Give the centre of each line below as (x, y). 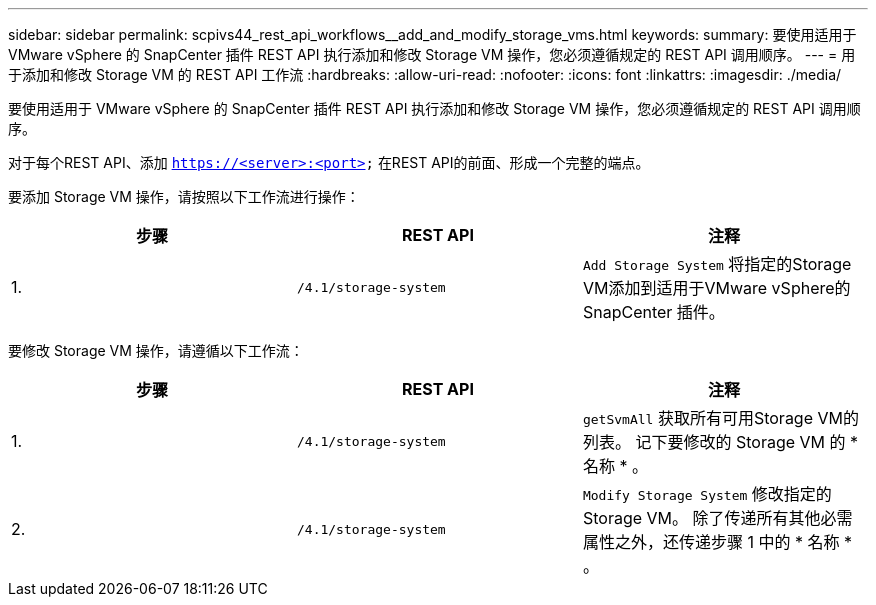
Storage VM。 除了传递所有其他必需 (717, 518)
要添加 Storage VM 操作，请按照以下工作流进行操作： (184, 196)
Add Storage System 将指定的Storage (717, 264)
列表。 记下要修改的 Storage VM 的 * (720, 442)
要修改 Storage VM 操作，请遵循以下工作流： (156, 350)
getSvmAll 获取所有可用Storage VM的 (721, 418)
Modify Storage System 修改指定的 (707, 494)
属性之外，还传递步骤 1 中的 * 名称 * (717, 542)
